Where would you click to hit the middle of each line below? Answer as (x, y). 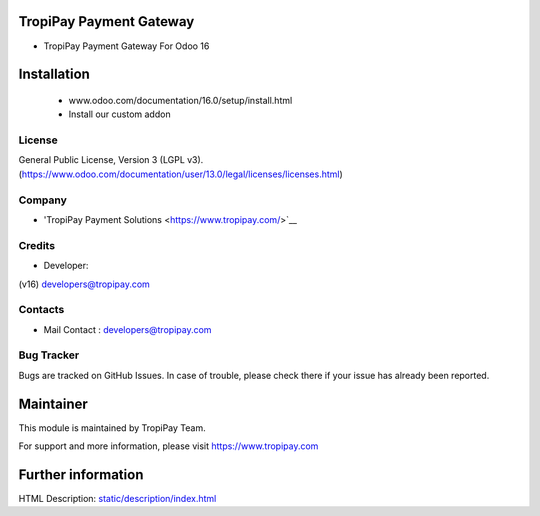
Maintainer (53, 403)
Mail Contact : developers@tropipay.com (127, 329)
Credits (36, 245)
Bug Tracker (49, 355)
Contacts (41, 310)
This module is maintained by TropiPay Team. (112, 427)
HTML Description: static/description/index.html (117, 498)
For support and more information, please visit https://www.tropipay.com (168, 446)
